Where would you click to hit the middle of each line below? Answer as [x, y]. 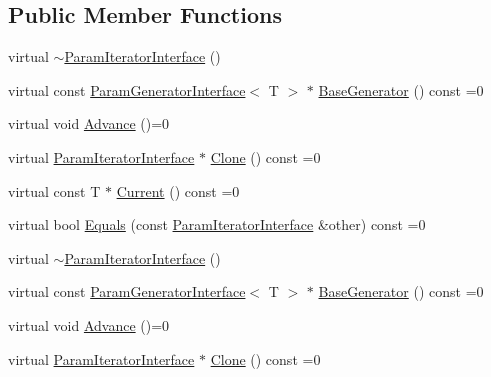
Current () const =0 [178, 190]
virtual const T [54, 190]
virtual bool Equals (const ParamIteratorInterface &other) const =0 [217, 224]
